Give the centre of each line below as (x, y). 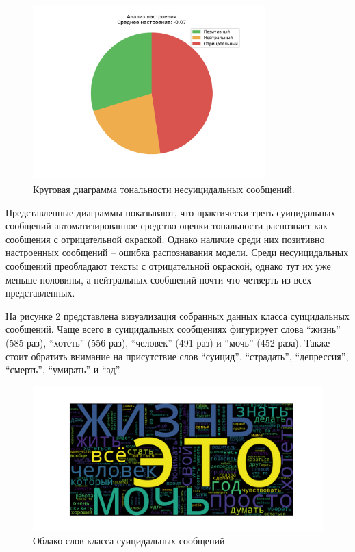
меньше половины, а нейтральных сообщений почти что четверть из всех (159, 279)
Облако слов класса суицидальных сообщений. (130, 541)
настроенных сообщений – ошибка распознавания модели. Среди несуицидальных (177, 252)
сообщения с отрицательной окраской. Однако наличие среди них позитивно (165, 239)
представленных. (40, 293)
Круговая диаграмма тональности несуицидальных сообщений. (164, 189)
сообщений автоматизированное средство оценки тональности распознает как (167, 226)
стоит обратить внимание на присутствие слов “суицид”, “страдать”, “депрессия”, (177, 356)
